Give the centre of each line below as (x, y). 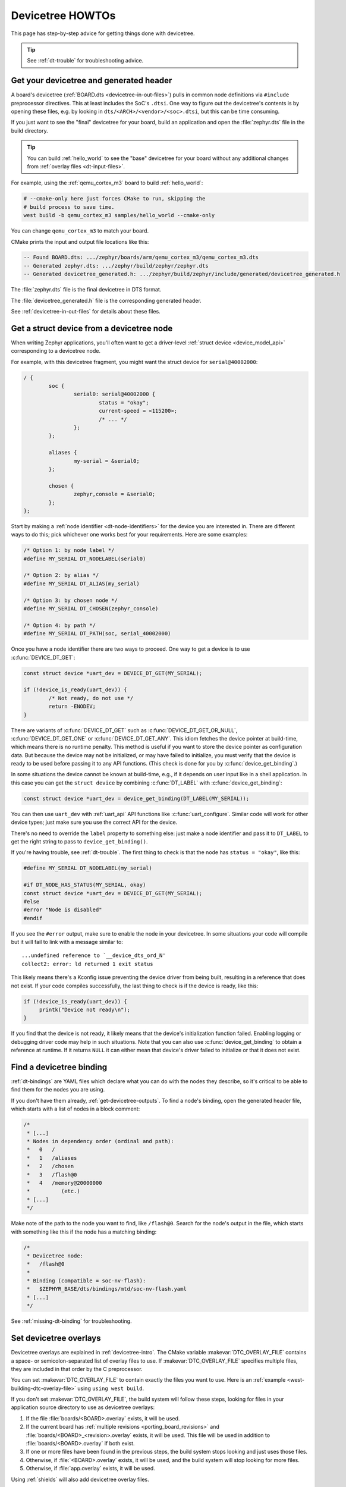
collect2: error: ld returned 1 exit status (88, 964)
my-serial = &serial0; (106, 461)
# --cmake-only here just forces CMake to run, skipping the (114, 199)
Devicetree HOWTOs (63, 15)
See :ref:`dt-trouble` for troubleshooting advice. (85, 61)
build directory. (29, 130)
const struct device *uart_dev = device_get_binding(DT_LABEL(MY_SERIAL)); (136, 798)
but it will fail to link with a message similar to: (67, 942)
